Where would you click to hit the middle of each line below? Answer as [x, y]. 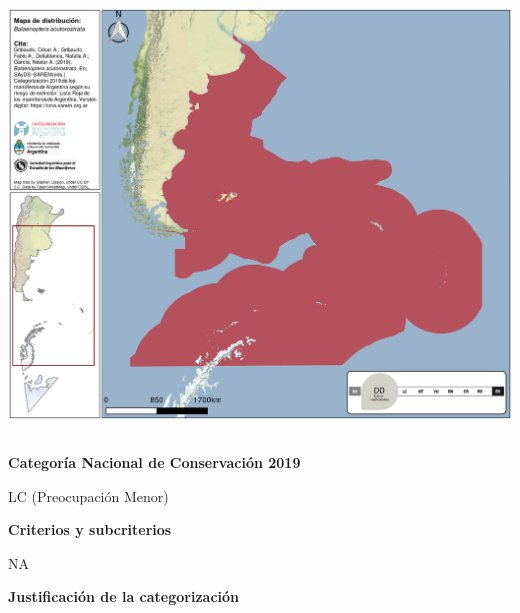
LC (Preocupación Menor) [88, 495]
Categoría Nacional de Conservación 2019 [154, 461]
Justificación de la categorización [123, 596]
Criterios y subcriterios [90, 529]
